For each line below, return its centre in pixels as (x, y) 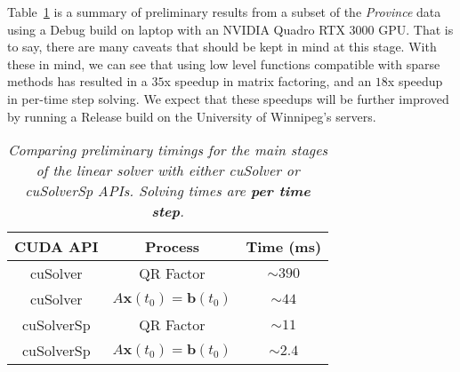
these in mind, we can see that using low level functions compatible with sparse (224, 63)
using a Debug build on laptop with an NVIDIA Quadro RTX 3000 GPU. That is (230, 29)
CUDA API (56, 247)
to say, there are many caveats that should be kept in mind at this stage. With (222, 47)
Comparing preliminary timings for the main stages (168, 150)
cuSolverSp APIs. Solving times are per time (168, 191)
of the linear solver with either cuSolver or (168, 170)
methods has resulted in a (77, 81)
